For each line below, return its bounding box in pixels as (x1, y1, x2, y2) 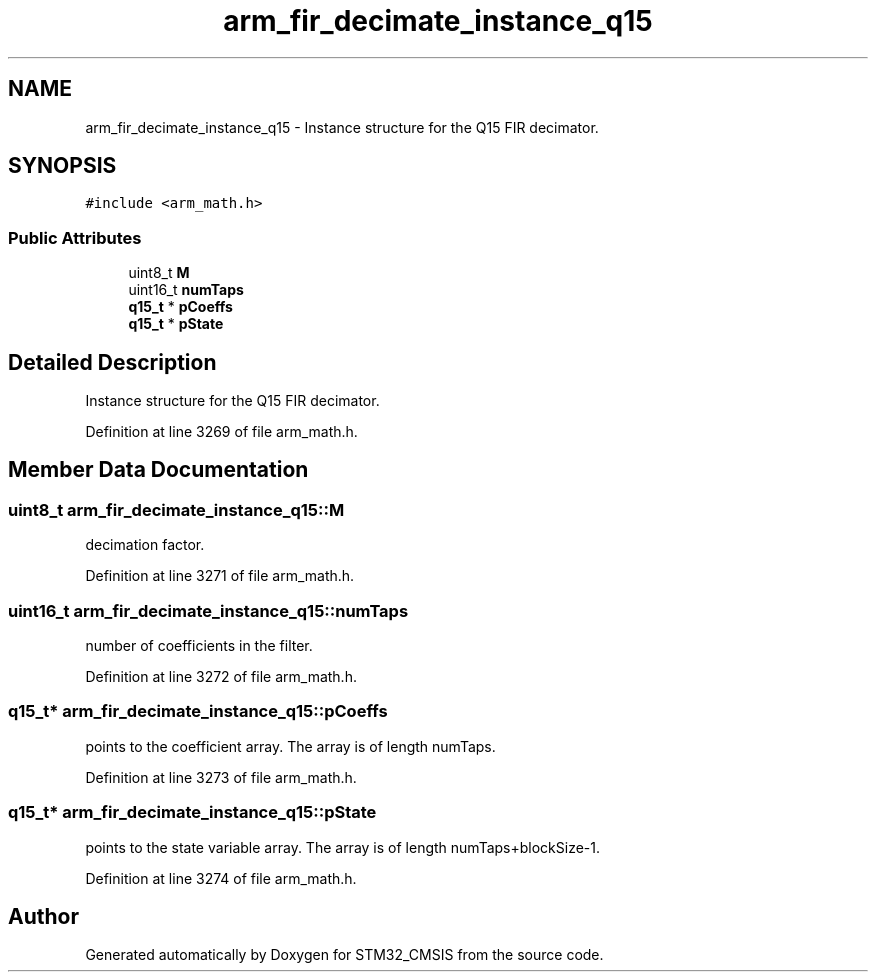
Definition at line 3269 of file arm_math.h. (85, 423, 358, 441)
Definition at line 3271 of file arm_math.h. (85, 567, 355, 585)
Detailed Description (8, 349, 217, 375)
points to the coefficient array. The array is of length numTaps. (85, 737, 496, 755)
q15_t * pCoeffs (128, 298, 233, 316)
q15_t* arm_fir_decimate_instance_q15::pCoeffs (8, 701, 388, 722)
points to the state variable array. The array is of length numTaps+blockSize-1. (85, 838, 601, 856)
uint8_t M (128, 264, 190, 282)
